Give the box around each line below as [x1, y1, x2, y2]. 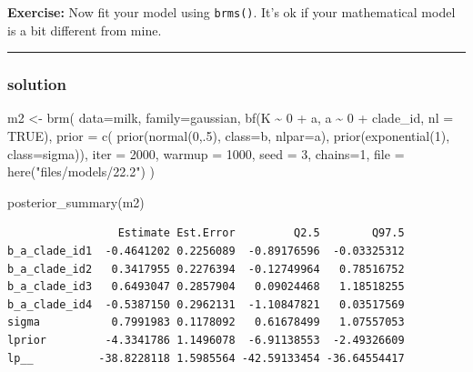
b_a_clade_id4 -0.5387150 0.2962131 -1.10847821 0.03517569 [7, 297, 405, 311]
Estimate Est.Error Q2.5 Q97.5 [117, 226, 405, 240]
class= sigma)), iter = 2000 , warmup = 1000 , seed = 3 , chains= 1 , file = [7, 144, 405, 163]
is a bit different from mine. [7, 20, 162, 39]
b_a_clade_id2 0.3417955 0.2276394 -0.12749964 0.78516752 [7, 262, 405, 276]
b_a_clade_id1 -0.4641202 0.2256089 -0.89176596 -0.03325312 [7, 245, 405, 258]
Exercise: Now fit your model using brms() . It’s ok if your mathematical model [7, 3, 456, 21]
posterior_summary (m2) [7, 192, 145, 211]
